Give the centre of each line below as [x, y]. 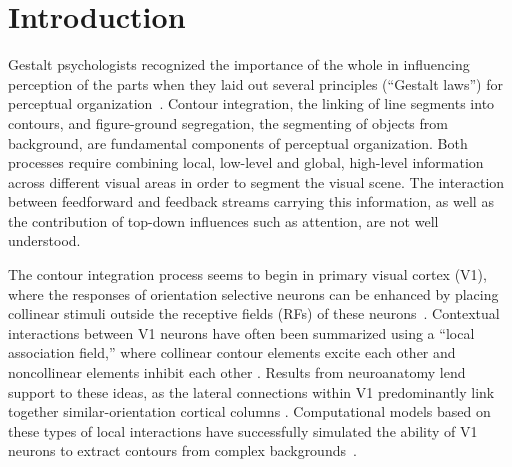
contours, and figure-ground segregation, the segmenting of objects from [228, 122]
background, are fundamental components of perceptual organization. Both [238, 142]
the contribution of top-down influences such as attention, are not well [223, 220]
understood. [44, 240]
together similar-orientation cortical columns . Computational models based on [249, 411]
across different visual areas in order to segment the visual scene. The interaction [256, 181]
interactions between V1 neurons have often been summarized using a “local [241, 332]
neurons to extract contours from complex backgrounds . [182, 450]
